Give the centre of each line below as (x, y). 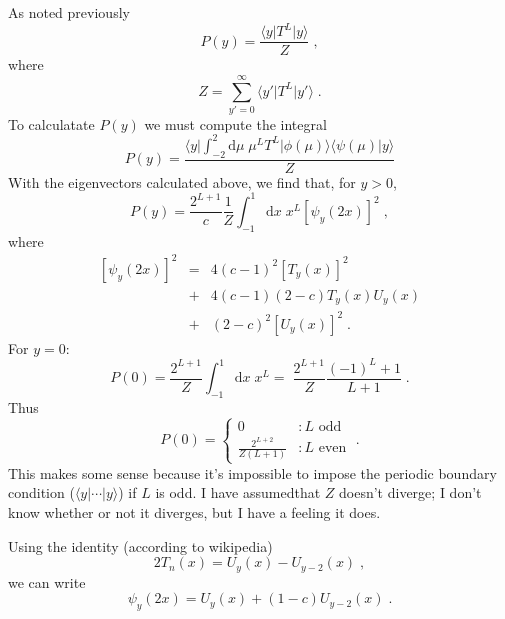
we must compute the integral (235, 123)
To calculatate (51, 123)
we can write (47, 581)
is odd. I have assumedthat (238, 492)
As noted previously (69, 12)
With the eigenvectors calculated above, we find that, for (182, 181)
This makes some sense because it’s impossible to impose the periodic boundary (252, 472)
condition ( (41, 492)
